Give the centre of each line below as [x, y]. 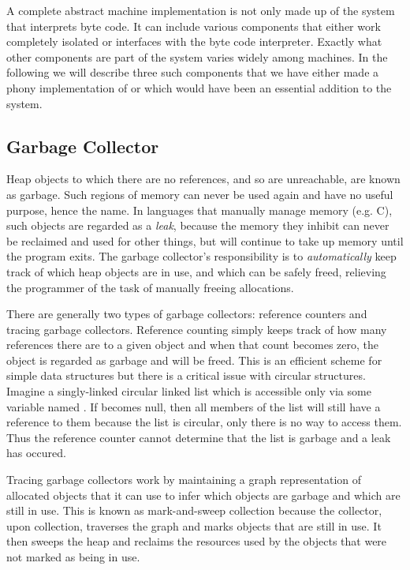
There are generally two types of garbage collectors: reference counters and [187, 314]
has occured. [36, 453]
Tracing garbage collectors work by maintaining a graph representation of [184, 480]
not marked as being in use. [73, 557]
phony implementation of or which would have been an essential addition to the [199, 87]
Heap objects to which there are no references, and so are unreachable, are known [203, 179]
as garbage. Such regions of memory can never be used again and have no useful [200, 194]
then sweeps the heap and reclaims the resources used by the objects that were [197, 541]
